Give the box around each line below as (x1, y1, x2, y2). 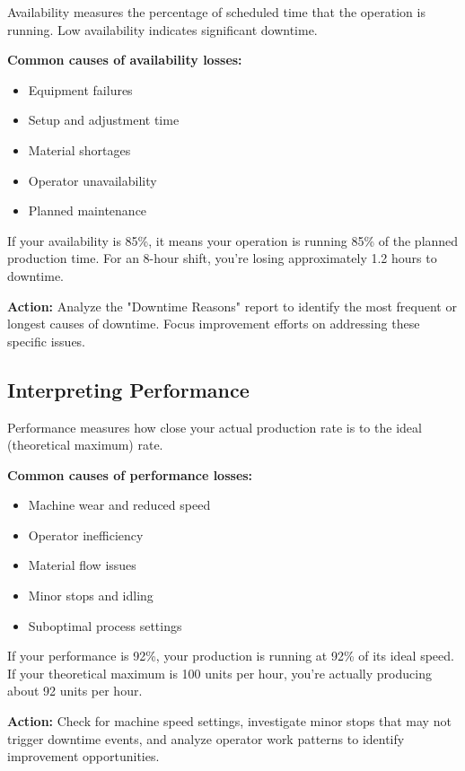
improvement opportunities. (7, 747, 160, 766)
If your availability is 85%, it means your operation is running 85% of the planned (7, 231, 459, 250)
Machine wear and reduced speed (28, 495, 211, 514)
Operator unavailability (28, 171, 157, 189)
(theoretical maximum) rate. (7, 435, 163, 454)
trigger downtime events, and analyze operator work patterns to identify (7, 729, 405, 748)
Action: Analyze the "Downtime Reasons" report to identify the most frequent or (7, 296, 457, 315)
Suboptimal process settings (28, 616, 182, 635)
